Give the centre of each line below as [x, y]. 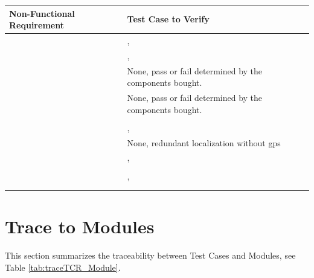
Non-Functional [42, 13]
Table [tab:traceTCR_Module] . [63, 267]
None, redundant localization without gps [204, 142]
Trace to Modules [80, 226]
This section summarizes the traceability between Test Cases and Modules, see [150, 255]
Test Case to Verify [168, 19]
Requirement [37, 25]
